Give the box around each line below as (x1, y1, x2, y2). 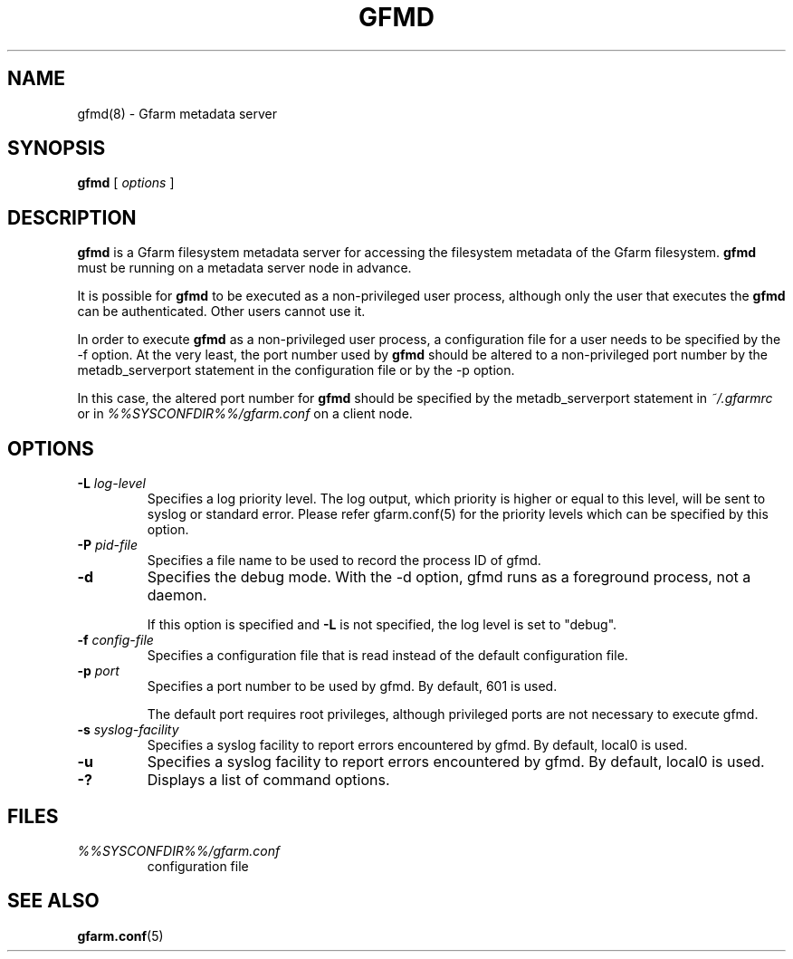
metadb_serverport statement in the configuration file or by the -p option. (77, 362, 515, 379)
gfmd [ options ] (77, 175, 175, 191)
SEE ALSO (7, 889, 100, 913)
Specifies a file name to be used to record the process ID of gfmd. (147, 552, 541, 569)
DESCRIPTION (7, 206, 137, 229)
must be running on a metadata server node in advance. (77, 260, 412, 276)
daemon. (147, 586, 207, 605)
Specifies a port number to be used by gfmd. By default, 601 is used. (147, 678, 558, 695)
